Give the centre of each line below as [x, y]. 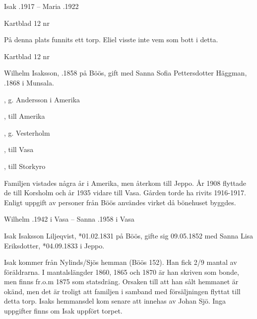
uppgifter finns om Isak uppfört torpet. [63, 311]
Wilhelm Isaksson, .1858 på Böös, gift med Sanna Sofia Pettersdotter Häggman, [126, 73]
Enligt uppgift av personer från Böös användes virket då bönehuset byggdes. [120, 202]
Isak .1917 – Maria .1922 [41, 6]
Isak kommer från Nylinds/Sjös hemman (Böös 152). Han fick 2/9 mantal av [121, 262]
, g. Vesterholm [27, 132]
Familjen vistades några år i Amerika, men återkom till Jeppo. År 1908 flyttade [125, 183]
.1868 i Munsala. [29, 82]
